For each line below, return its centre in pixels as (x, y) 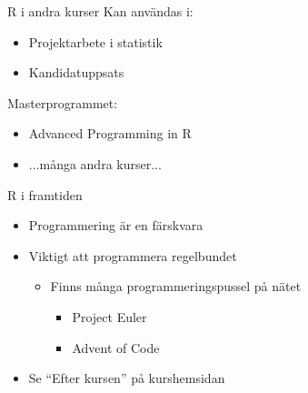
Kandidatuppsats (76, 72)
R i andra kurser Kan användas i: (100, 11)
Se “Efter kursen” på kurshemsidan (127, 378)
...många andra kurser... (95, 163)
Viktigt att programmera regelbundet (133, 255)
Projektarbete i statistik (95, 41)
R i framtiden (45, 194)
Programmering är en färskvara (116, 225)
